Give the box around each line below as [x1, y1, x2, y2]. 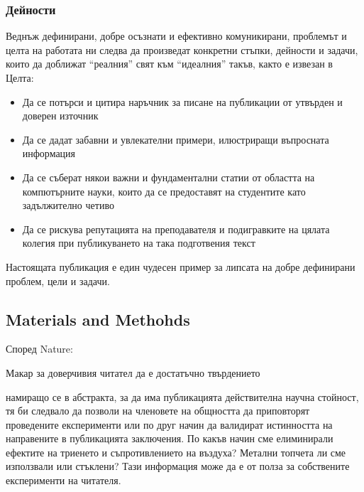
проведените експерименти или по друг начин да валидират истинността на [6, 417, 333, 432]
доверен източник [22, 108, 99, 123]
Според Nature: [6, 341, 73, 356]
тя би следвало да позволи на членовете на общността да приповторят [6, 403, 310, 418]
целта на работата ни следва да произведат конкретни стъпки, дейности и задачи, [6, 42, 358, 57]
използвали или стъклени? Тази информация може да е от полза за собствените [6, 459, 350, 474]
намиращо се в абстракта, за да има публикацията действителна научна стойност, [6, 389, 359, 404]
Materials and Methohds [6, 308, 190, 330]
